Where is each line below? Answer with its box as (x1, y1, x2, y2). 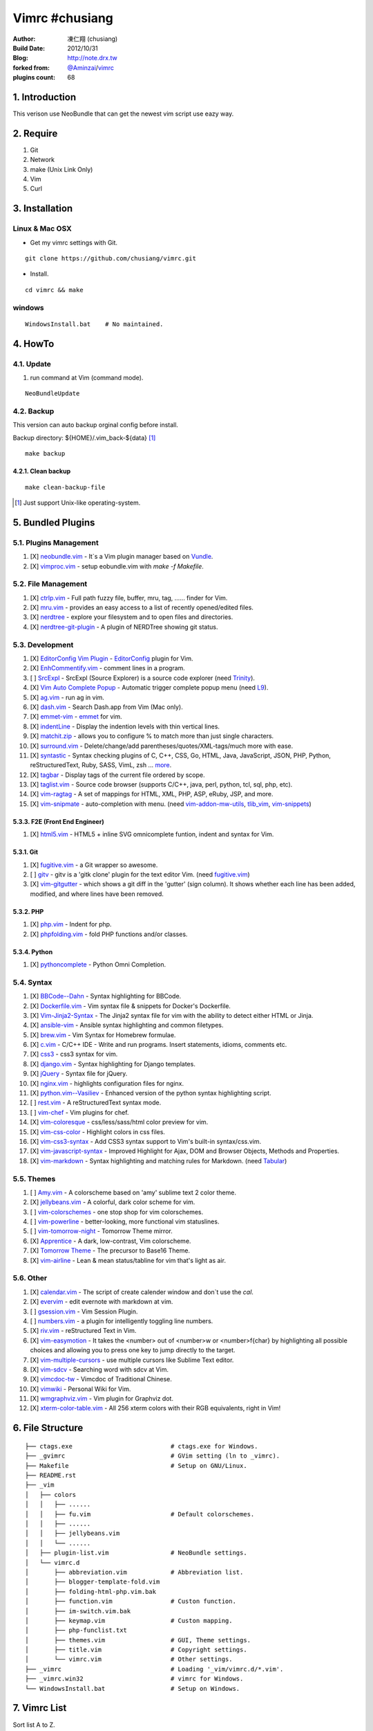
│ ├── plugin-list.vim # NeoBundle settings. (25, 1549, 248, 1557)
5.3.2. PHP (12, 907, 44, 915)
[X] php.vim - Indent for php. (30, 920, 112, 929)
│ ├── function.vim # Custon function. (25, 1597, 236, 1606)
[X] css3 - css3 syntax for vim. (30, 1050, 118, 1059)
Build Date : (12, 44, 45, 52)
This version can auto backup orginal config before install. (12, 421, 179, 429)
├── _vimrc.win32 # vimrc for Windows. (25, 1675, 244, 1683)
